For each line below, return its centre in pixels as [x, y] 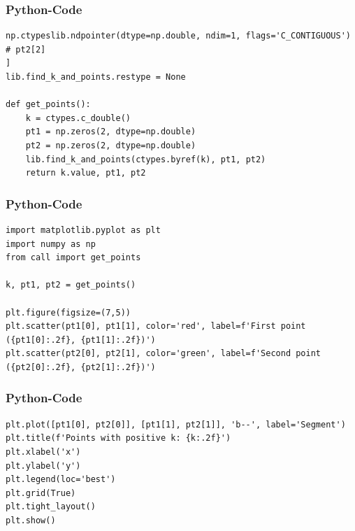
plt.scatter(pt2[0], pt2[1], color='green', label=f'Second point [164, 354]
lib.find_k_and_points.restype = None [96, 77]
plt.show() [31, 520]
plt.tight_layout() [51, 507]
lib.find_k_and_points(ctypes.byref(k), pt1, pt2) [146, 159]
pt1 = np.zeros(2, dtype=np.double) [111, 132]
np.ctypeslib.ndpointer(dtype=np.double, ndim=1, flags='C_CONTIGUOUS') [178, 36]
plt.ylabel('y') [43, 466]
